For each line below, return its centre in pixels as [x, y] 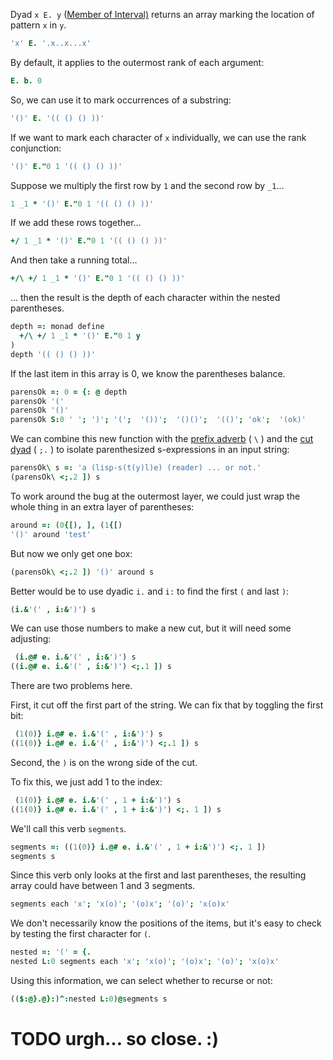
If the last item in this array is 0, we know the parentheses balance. [148, 373]
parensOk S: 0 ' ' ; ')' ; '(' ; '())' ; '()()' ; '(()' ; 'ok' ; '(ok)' [158, 420]
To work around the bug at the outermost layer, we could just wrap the [155, 496]
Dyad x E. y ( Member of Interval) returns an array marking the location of [162, 14]
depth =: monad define [57, 327]
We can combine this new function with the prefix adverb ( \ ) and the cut [162, 439]
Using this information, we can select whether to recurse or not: [141, 980]
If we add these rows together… [76, 223]
